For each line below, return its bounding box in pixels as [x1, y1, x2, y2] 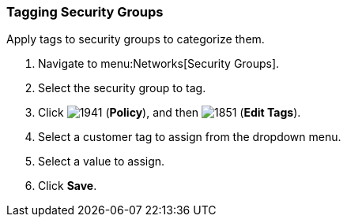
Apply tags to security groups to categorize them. [6, 32, 265, 46]
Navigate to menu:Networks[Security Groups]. [38, 57, 280, 71]
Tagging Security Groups [6, 4, 164, 20]
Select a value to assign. [38, 154, 165, 169]
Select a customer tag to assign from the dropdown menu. [38, 130, 341, 144]
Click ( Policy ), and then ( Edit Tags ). [38, 106, 301, 120]
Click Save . [38, 179, 97, 193]
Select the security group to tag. [38, 81, 206, 95]
